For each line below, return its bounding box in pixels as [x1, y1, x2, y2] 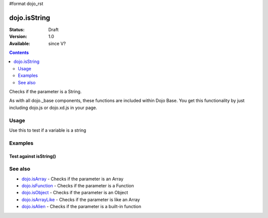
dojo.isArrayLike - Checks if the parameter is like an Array [21, 196, 140, 203]
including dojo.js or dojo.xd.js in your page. [9, 105, 98, 110]
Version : [9, 34, 27, 40]
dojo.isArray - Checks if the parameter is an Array [21, 176, 124, 182]
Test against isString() [9, 153, 57, 159]
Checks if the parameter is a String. [9, 89, 82, 95]
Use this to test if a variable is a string [9, 127, 86, 133]
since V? [48, 40, 66, 47]
